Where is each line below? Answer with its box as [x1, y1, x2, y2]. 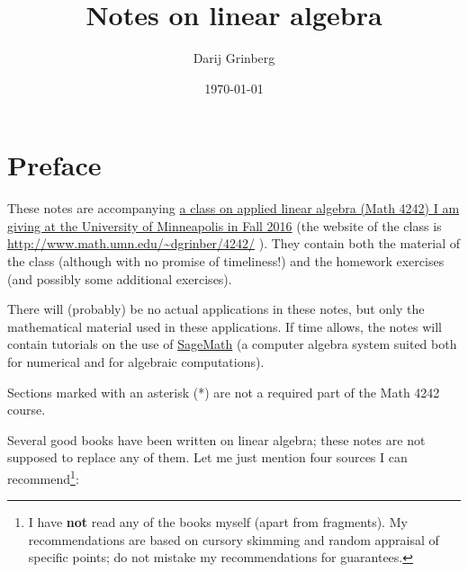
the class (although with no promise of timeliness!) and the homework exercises [7, 252, 445, 271]
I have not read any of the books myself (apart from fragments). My [28, 513, 408, 532]
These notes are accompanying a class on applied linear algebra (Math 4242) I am [7, 199, 460, 218]
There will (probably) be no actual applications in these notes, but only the [7, 299, 425, 318]
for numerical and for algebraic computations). [7, 353, 265, 371]
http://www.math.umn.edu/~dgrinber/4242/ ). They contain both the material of [7, 234, 461, 253]
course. [7, 400, 46, 419]
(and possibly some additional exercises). [7, 269, 232, 288]
